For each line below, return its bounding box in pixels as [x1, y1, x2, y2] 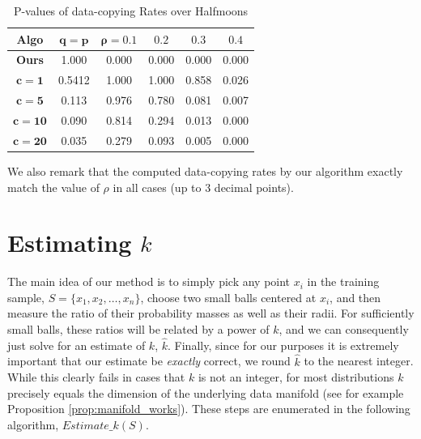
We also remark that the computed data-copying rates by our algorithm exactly [7, 162, 403, 179]
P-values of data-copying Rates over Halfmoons [13, 2, 249, 19]
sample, [7, 288, 45, 305]
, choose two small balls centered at [140, 288, 317, 305]
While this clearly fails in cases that [7, 369, 185, 386]
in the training [307, 273, 380, 290]
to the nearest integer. [304, 352, 414, 369]
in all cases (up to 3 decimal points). [113, 178, 294, 195]
